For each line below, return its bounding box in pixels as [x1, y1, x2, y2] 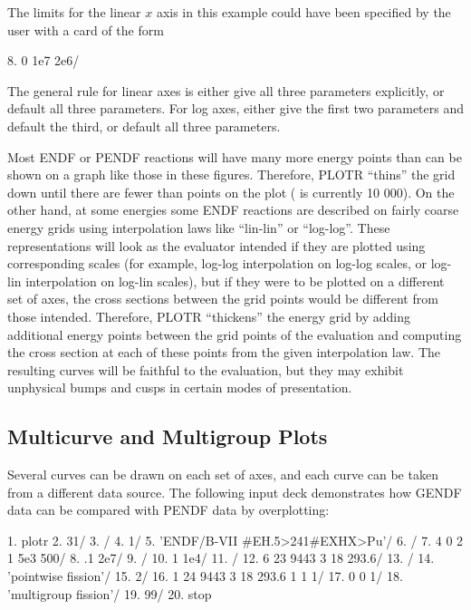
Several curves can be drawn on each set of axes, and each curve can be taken [7, 465, 438, 484]
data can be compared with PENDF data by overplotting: [7, 500, 330, 519]
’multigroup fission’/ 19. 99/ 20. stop [7, 584, 212, 603]
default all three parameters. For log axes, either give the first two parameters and [7, 99, 465, 118]
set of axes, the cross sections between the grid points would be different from [7, 289, 438, 308]
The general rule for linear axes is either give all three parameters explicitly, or [7, 81, 445, 100]
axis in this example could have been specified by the [156, 3, 451, 21]
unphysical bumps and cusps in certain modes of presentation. [7, 378, 352, 397]
